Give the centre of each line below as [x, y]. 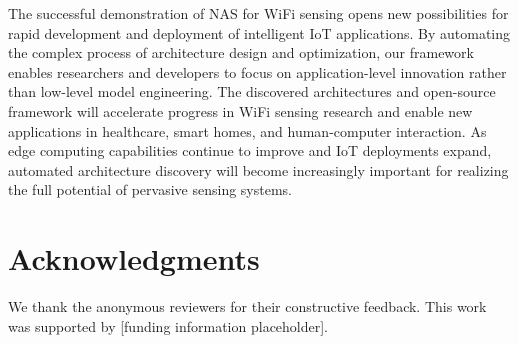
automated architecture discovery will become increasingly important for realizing [258, 169]
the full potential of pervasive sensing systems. [150, 189]
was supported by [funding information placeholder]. [168, 325]
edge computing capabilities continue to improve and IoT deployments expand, [250, 150]
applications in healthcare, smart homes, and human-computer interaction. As [247, 130]
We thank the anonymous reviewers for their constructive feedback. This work [247, 306]
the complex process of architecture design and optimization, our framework [241, 52]
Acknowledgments [134, 258]
